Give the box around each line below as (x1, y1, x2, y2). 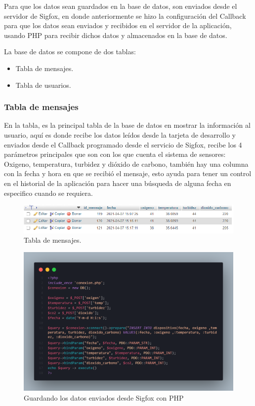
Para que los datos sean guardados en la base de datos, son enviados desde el (4, 1, 237, 11)
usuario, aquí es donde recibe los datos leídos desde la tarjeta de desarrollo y (4, 129, 236, 140)
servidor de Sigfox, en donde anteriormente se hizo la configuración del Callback (4, 10, 246, 21)
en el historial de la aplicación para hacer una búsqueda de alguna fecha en (4, 178, 231, 188)
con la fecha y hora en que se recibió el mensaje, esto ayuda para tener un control (4, 168, 252, 179)
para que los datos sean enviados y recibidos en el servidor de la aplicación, (4, 20, 232, 31)
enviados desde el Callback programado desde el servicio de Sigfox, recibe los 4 (4, 139, 242, 149)
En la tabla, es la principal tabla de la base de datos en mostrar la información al (4, 120, 251, 130)
